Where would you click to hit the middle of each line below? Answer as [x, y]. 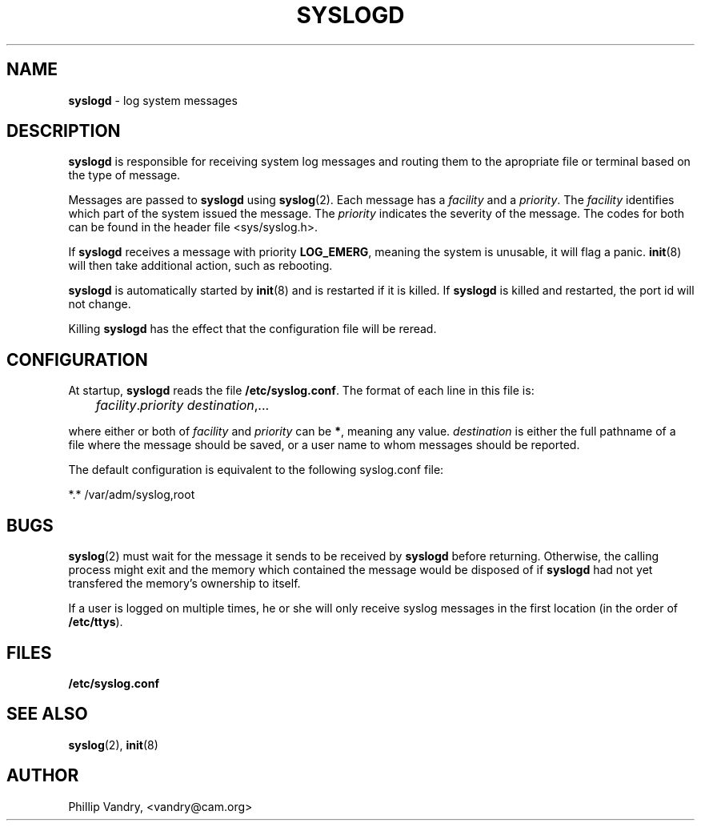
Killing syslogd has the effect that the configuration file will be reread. [252, 329]
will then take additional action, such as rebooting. [200, 266]
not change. [100, 304]
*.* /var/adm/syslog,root [132, 495]
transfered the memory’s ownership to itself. [184, 584]
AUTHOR [43, 776]
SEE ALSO [47, 714]
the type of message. [124, 175]
